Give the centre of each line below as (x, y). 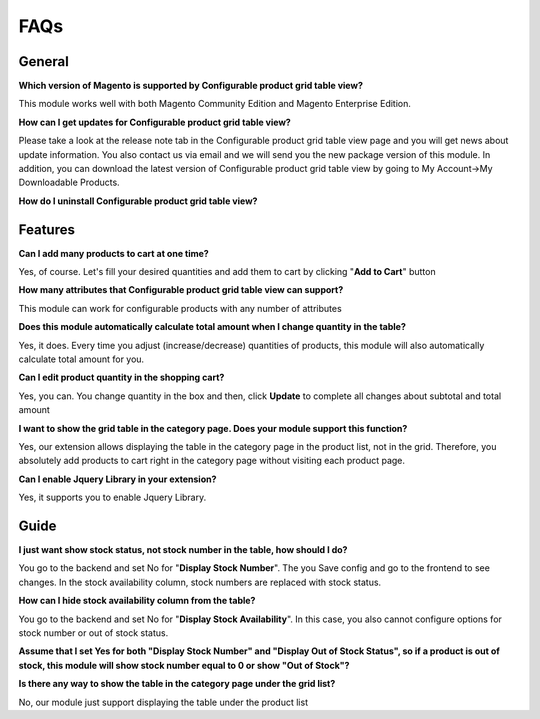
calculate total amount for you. (81, 359)
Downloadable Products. (69, 182)
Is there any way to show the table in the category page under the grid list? (177, 684)
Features (46, 229)
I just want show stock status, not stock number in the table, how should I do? (183, 550)
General (44, 61)
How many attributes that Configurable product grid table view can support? (181, 290)
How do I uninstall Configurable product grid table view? (138, 201)
